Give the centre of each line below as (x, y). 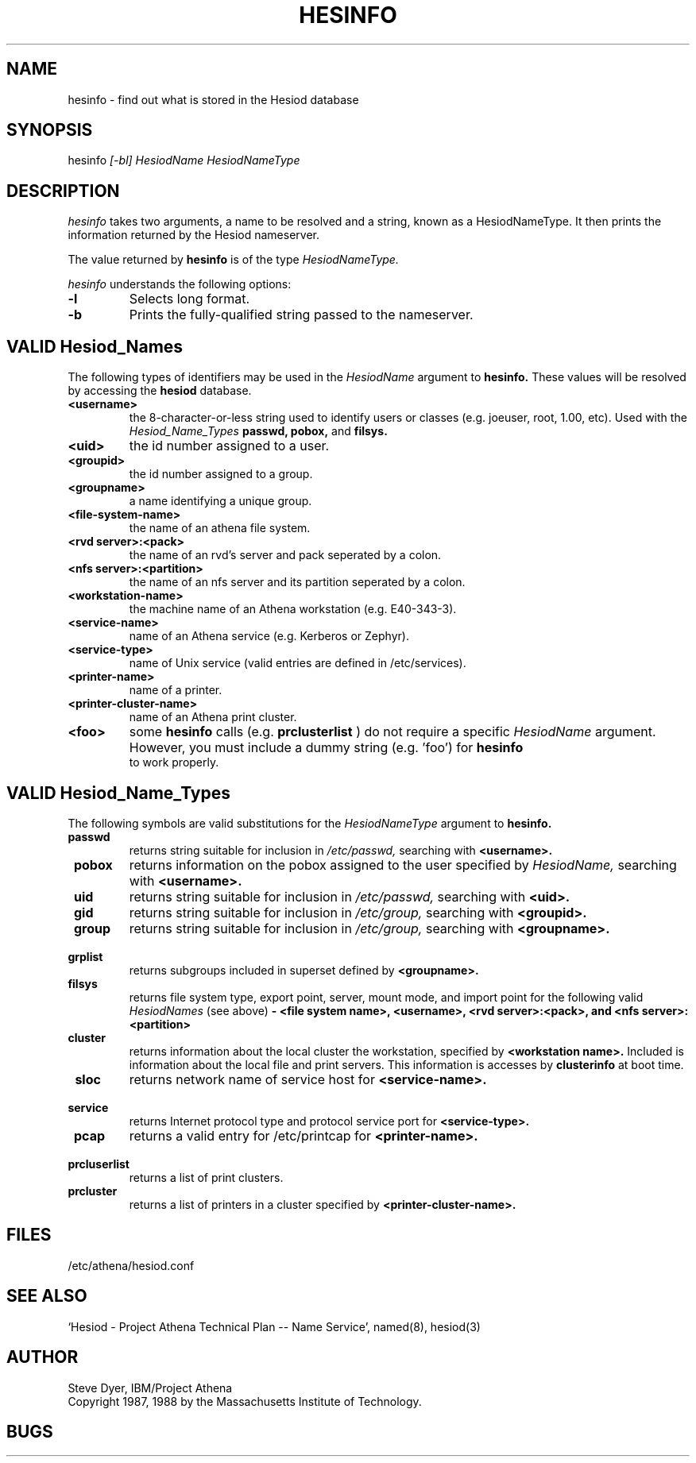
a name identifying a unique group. (220, 501)
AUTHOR (43, 1357)
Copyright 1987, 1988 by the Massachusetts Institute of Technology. (245, 1401)
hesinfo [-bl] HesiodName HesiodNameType (184, 160)
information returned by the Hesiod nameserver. (193, 235)
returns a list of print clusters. (206, 1177)
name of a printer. (176, 690)
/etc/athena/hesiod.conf (131, 1265)
